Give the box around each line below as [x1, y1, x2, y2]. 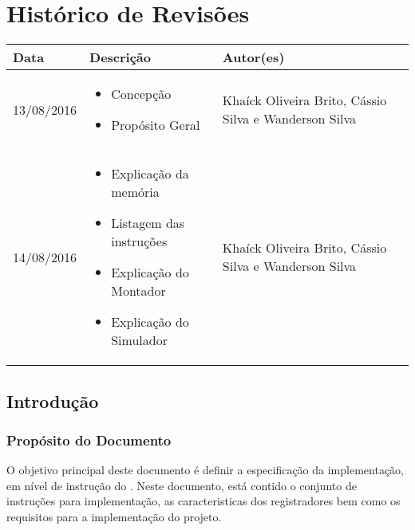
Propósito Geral [111, 116, 200, 135]
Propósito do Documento [6, 430, 172, 450]
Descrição [89, 48, 152, 67]
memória [111, 183, 160, 202]
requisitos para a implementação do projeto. [6, 508, 222, 524]
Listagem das [111, 214, 185, 233]
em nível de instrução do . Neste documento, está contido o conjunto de [6, 477, 357, 493]
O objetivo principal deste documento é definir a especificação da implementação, [6, 461, 404, 478]
